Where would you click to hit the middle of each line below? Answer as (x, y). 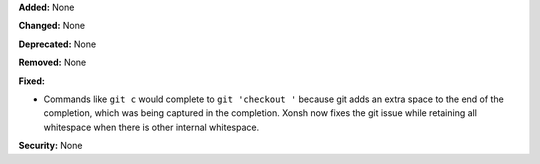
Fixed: (31, 81)
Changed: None (51, 26)
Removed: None (52, 62)
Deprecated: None (57, 44)
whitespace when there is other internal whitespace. (151, 127)
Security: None (50, 146)
